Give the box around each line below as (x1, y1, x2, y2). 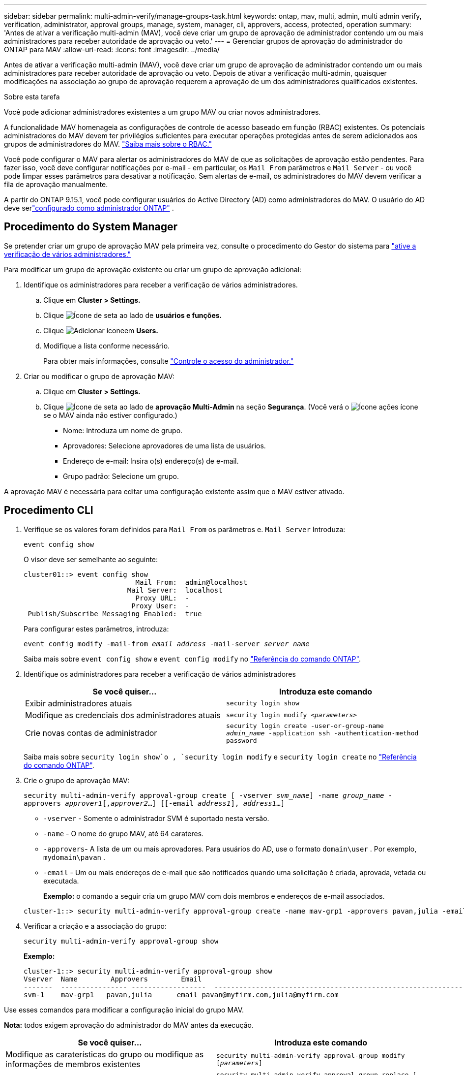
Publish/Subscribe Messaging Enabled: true (28, 609, 202, 618)
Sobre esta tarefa (4, 93, 60, 101)
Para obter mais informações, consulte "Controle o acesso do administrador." (43, 356, 294, 365)
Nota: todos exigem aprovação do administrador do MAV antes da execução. (4, 1020, 254, 1029)
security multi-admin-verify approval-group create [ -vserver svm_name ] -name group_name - (24, 791, 393, 799)
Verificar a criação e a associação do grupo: (24, 921, 167, 930)
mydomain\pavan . (43, 853, 105, 861)
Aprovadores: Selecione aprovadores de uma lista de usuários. (63, 441, 266, 450)
